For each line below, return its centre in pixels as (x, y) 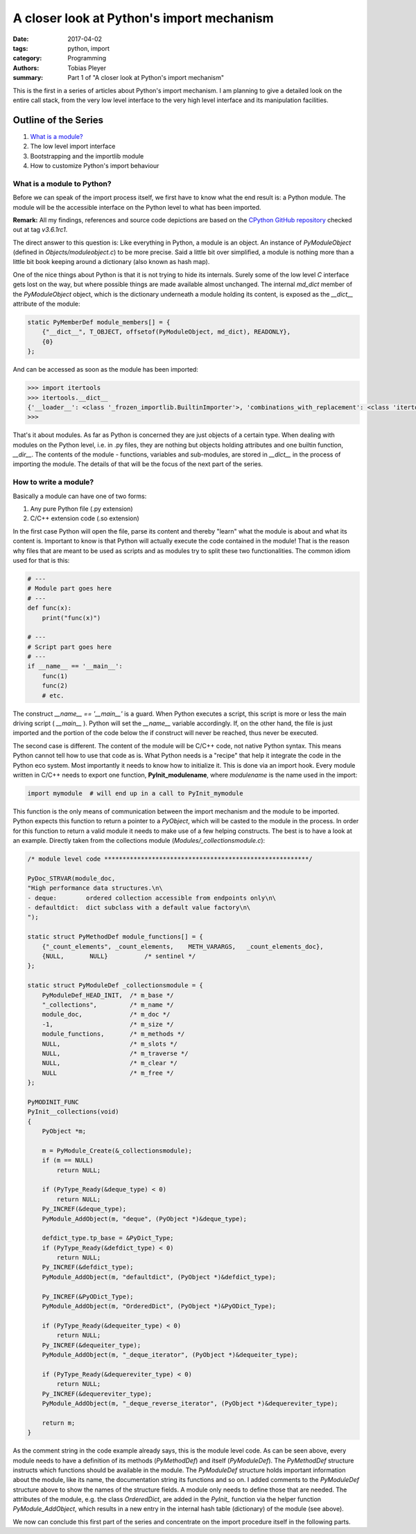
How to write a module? (53, 482)
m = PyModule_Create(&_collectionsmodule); (117, 1150)
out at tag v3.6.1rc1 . (40, 230)
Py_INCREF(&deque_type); (84, 1209)
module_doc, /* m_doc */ (106, 1015)
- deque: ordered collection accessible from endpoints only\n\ (152, 898)
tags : (20, 48)
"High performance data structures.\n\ (95, 888)
